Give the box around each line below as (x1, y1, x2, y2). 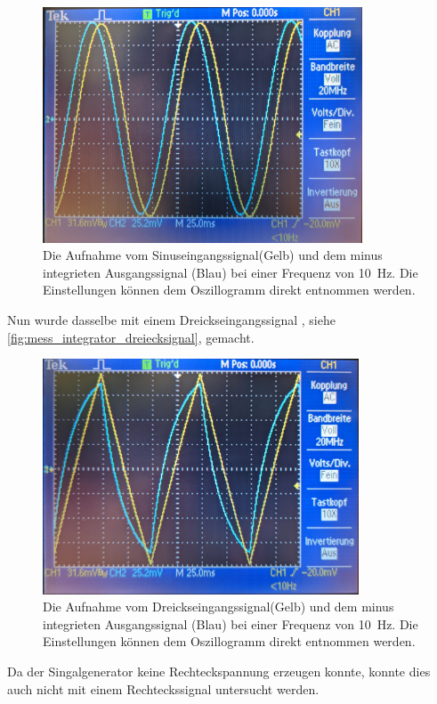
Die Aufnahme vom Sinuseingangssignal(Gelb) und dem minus (43, 246, 383, 264)
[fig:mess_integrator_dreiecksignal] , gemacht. (7, 328, 255, 346)
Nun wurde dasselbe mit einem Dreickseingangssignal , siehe (7, 310, 336, 328)
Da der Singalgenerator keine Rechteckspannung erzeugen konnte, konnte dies (7, 662, 431, 681)
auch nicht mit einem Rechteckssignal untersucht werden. (7, 679, 320, 698)
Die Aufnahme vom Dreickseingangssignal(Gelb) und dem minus (43, 597, 394, 616)
